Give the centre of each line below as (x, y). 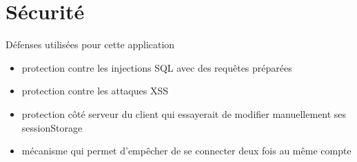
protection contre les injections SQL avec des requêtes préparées (157, 67)
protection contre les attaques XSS (95, 91)
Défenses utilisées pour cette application (90, 44)
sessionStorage (52, 127)
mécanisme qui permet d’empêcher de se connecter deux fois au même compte (186, 151)
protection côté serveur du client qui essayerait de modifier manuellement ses (184, 113)
